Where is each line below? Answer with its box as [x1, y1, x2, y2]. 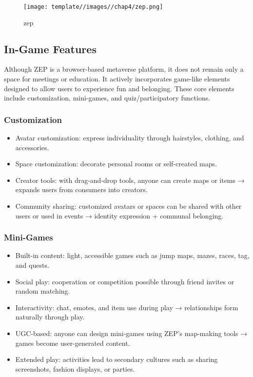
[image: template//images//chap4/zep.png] [23, 3, 163, 10]
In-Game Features [4, 41, 97, 56]
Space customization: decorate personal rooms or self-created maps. [15, 159, 217, 169]
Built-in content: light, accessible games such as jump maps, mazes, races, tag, [15, 250, 250, 260]
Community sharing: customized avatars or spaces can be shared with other [15, 201, 242, 211]
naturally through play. [15, 312, 85, 322]
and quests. [15, 260, 49, 270]
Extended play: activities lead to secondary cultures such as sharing [15, 354, 218, 364]
